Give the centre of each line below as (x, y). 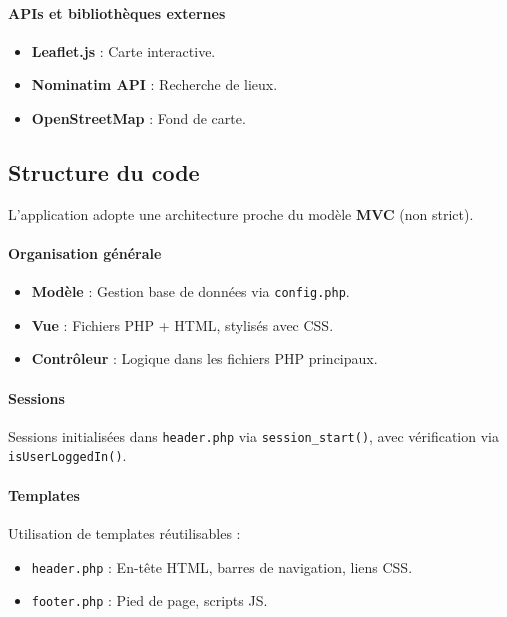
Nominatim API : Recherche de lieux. (154, 84)
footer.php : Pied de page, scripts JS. (149, 600)
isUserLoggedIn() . (67, 455)
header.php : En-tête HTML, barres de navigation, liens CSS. (222, 566)
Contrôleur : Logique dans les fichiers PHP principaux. (204, 358)
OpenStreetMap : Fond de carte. (138, 117)
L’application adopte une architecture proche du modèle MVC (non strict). (241, 213)
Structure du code (104, 171)
